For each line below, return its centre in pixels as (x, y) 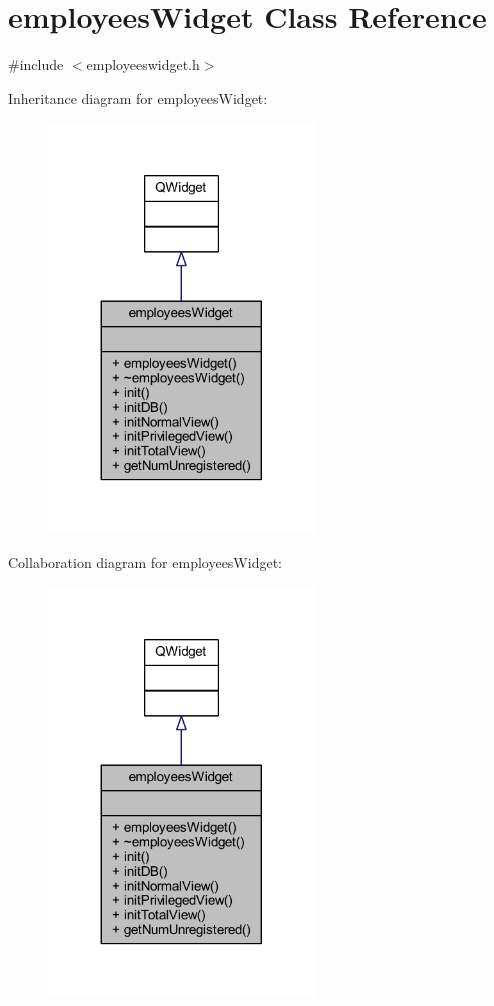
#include (36, 64)
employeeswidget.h (143, 64)
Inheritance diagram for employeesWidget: (138, 97)
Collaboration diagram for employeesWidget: (145, 561)
